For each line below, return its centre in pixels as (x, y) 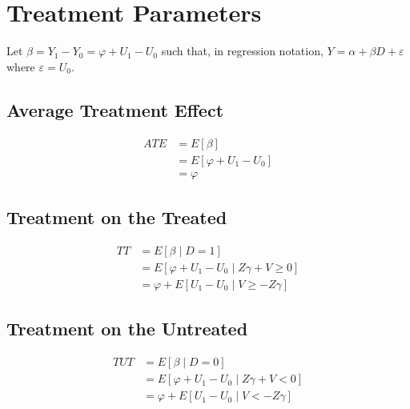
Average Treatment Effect (115, 109)
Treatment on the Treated (117, 217)
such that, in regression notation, (242, 51)
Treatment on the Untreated (127, 329)
